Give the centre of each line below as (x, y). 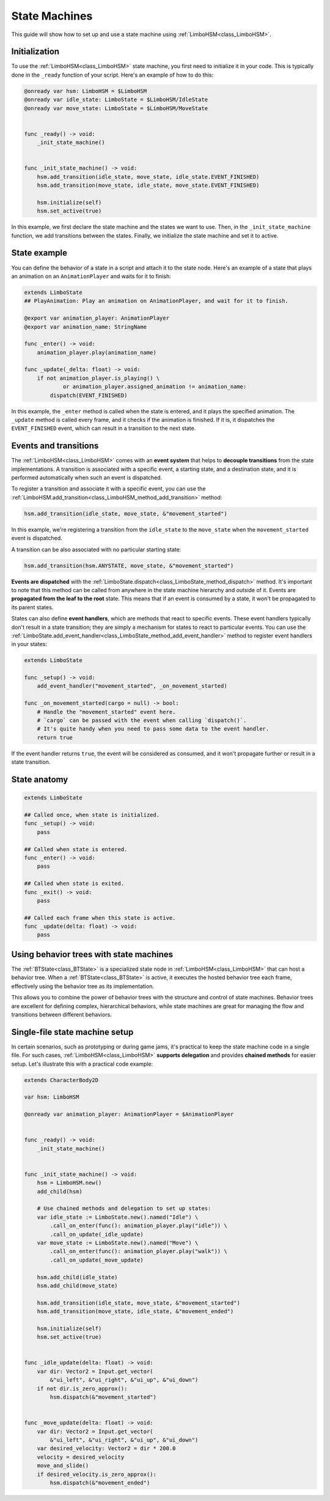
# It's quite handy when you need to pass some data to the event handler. (153, 729)
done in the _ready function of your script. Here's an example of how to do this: (112, 75)
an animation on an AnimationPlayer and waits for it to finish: (91, 276)
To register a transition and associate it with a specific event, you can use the (108, 489)
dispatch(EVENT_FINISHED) (89, 395)
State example (39, 253)
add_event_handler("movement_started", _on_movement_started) (132, 686)
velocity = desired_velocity (81, 1457)
